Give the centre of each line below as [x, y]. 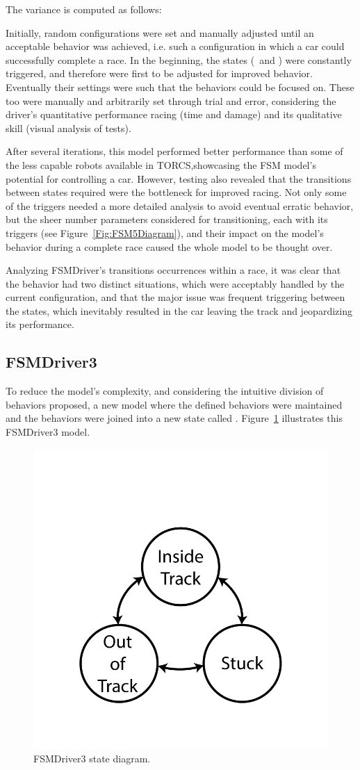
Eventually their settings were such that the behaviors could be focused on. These [180, 87]
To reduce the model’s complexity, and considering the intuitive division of [165, 391]
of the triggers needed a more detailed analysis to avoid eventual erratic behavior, [180, 205]
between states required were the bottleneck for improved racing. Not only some [176, 192]
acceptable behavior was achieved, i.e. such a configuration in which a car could [175, 46]
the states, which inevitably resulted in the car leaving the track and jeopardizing [179, 310]
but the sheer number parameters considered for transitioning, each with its [167, 219]
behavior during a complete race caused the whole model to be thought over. [169, 246]
